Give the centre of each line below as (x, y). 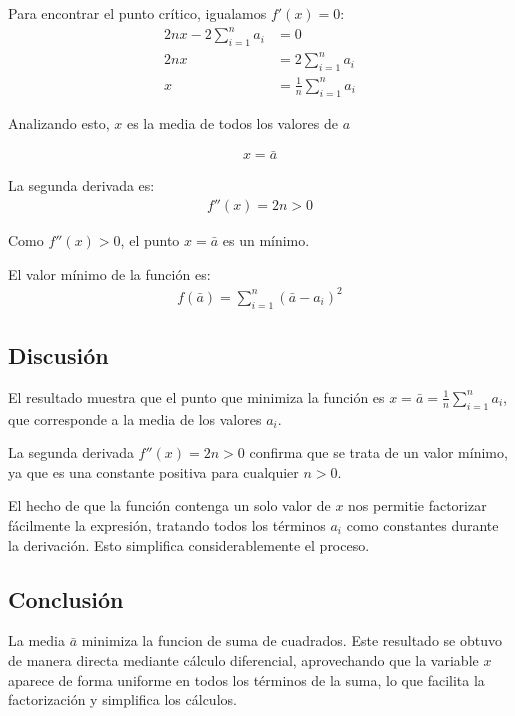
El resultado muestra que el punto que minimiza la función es (196, 396)
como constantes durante (422, 524)
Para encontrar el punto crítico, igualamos (137, 13)
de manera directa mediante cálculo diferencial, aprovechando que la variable (243, 659)
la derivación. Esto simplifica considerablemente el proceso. (189, 544)
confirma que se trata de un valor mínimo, (378, 452)
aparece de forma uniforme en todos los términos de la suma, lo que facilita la (246, 679)
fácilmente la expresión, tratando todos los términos (167, 524)
